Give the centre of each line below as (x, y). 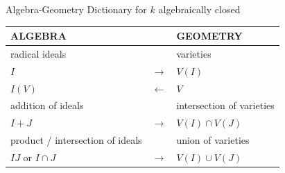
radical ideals (38, 53)
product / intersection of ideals (76, 140)
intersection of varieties (225, 105)
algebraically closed (199, 9)
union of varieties (213, 140)
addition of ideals (47, 105)
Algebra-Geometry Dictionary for (76, 9)
